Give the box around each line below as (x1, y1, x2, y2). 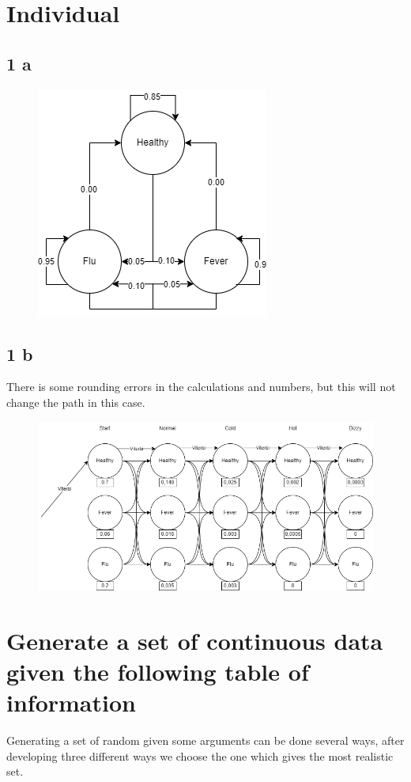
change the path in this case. (6, 393, 145, 410)
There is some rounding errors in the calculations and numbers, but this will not (6, 378, 396, 395)
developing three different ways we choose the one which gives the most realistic (6, 747, 394, 764)
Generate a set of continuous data (6, 624, 383, 656)
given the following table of (6, 655, 309, 688)
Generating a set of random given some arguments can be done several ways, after (6, 732, 405, 749)
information (6, 686, 136, 719)
